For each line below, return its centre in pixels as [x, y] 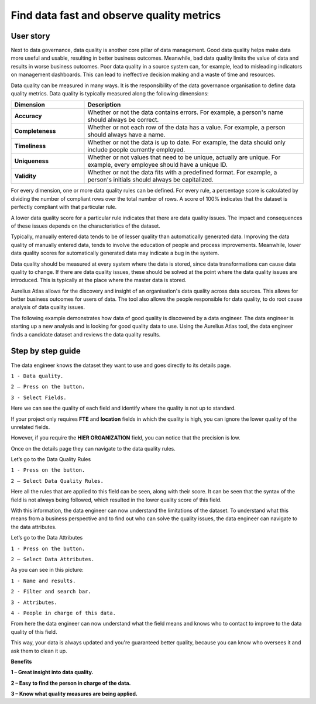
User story [30, 36]
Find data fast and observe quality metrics [116, 15]
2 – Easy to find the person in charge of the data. [71, 683]
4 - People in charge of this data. [63, 613]
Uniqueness [32, 161]
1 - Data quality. [37, 376]
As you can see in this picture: [47, 570]
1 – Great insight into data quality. [52, 672]
